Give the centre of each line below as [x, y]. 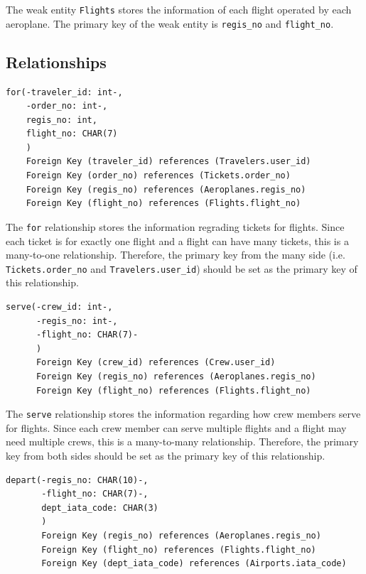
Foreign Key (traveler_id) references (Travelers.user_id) [168, 162]
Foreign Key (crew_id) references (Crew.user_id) [156, 363]
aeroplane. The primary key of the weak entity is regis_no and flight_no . [170, 23]
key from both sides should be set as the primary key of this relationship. [166, 455]
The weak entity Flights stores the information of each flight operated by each [179, 9]
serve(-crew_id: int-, [59, 307]
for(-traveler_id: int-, [64, 92]
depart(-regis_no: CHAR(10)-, [77, 480]
